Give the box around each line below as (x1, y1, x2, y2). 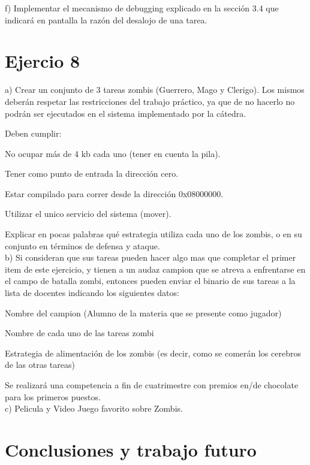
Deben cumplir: (5, 127, 62, 140)
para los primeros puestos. (5, 390, 101, 403)
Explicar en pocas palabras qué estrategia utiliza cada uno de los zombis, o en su (5, 228, 302, 240)
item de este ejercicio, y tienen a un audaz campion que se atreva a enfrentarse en (5, 262, 306, 275)
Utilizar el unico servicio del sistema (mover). (5, 207, 171, 220)
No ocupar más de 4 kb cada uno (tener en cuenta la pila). (5, 147, 221, 159)
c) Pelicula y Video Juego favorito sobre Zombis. (5, 402, 183, 415)
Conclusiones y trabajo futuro (5, 437, 257, 461)
